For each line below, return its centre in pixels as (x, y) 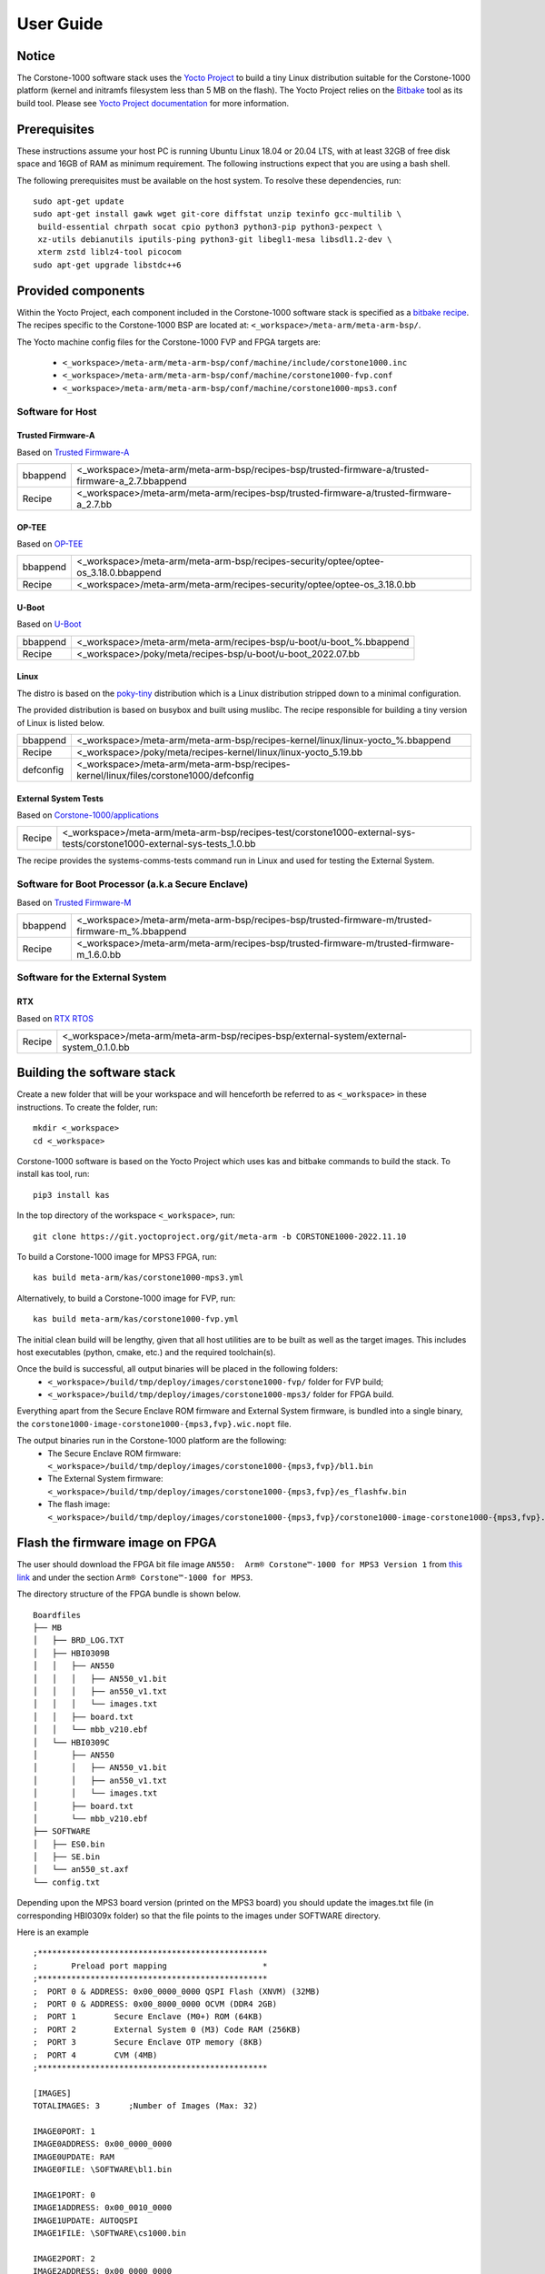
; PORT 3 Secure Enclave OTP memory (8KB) (148, 2043)
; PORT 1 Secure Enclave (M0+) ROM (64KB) (148, 2017)
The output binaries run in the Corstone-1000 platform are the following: (152, 1441)
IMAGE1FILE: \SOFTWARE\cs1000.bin (109, 2234)
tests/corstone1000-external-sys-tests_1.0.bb (159, 844)
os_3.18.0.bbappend (119, 573)
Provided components (81, 291)
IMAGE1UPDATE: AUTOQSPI (86, 2220)
